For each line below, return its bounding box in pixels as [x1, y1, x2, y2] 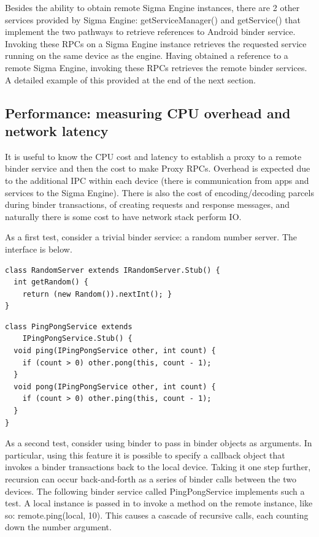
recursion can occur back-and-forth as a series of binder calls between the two [5, 473, 297, 485]
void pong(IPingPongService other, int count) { [13, 382, 216, 391]
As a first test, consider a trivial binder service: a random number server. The [5, 230, 298, 243]
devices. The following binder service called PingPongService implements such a [5, 484, 305, 497]
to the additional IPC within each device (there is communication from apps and [5, 173, 309, 186]
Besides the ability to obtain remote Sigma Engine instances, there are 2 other [5, 1, 300, 13]
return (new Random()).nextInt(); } [22, 289, 172, 299]
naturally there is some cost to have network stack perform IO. [5, 210, 242, 223]
